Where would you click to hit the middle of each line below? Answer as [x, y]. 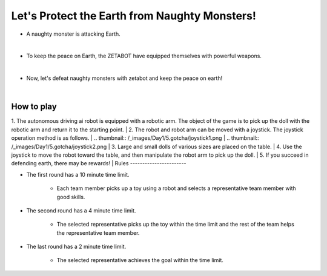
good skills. [71, 197]
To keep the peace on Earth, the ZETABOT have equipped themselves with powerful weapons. [144, 56]
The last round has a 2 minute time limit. [76, 247]
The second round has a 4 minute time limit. [81, 210]
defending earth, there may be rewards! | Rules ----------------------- [99, 163]
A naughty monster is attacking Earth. [73, 34]
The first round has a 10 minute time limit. [78, 174]
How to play [34, 107]
